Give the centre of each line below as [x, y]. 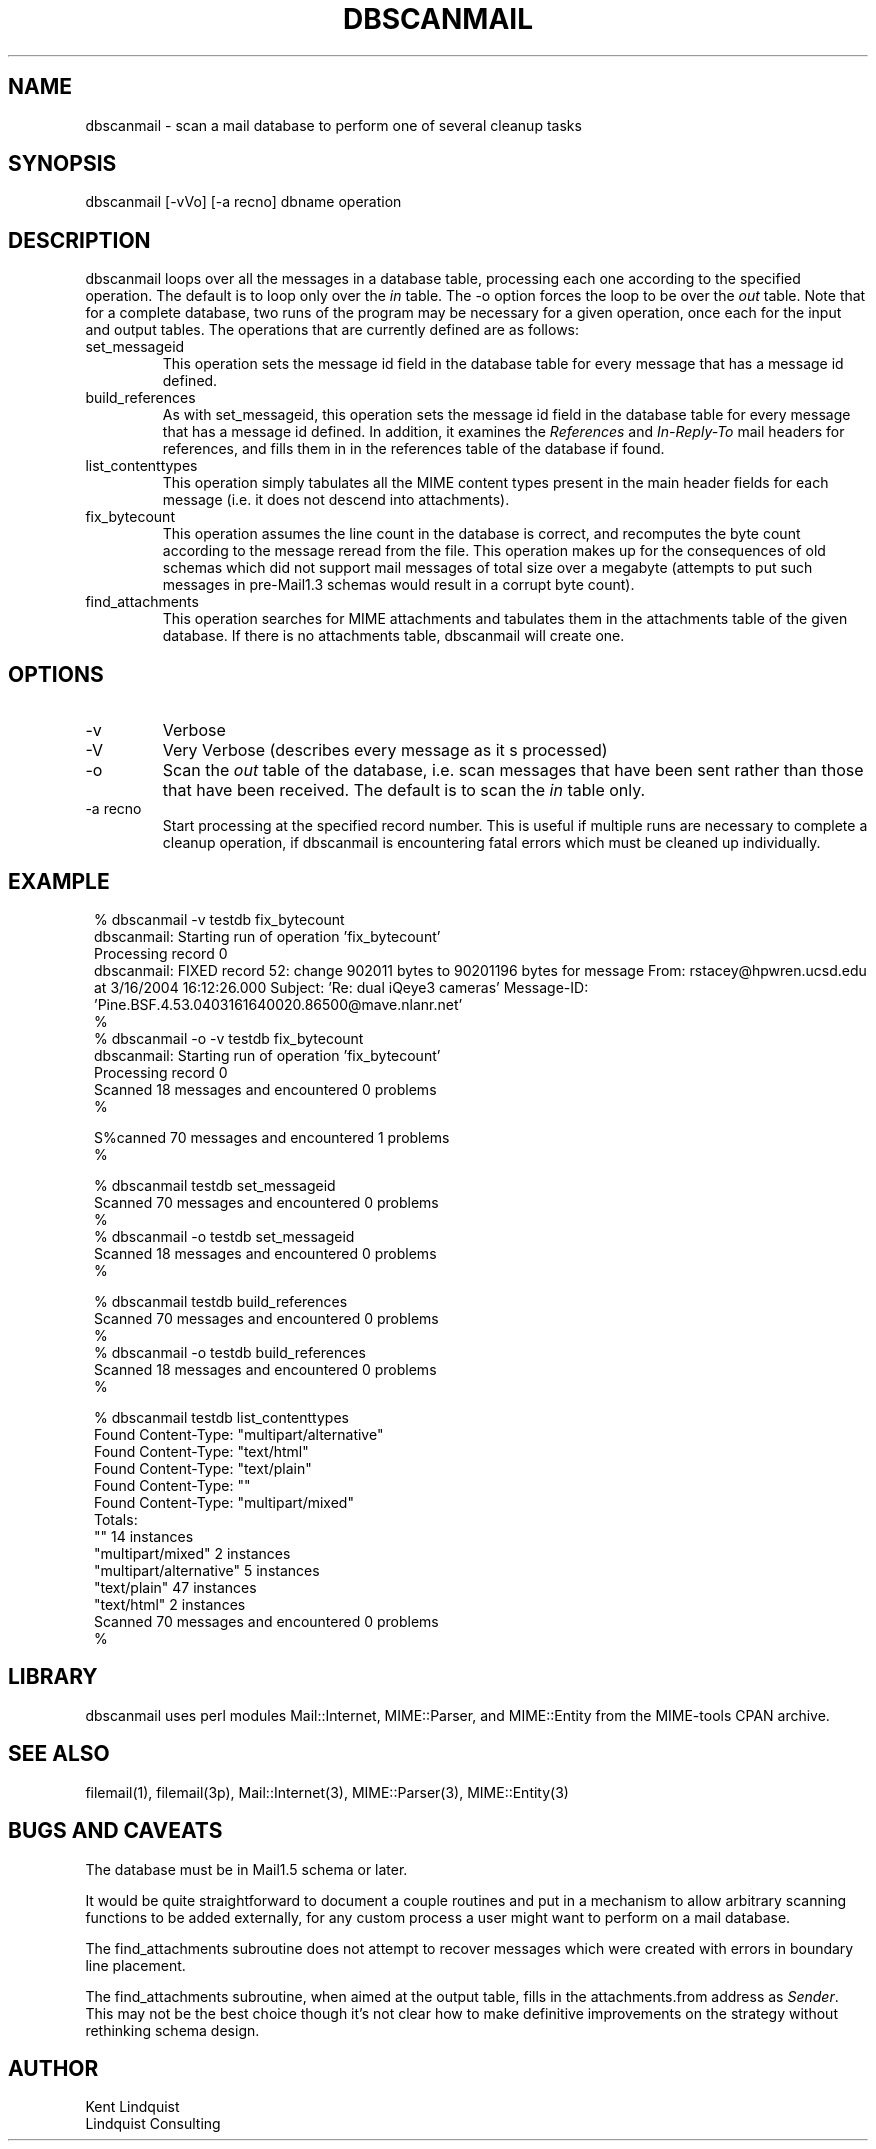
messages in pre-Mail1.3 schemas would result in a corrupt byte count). [398, 585]
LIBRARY [53, 1677]
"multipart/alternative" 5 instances [207, 1570]
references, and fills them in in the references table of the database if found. [413, 449]
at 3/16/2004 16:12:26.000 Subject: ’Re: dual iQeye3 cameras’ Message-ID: [341, 987]
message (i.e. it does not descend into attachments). [336, 500]
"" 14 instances [144, 1536]
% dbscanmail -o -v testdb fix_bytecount [229, 1038]
